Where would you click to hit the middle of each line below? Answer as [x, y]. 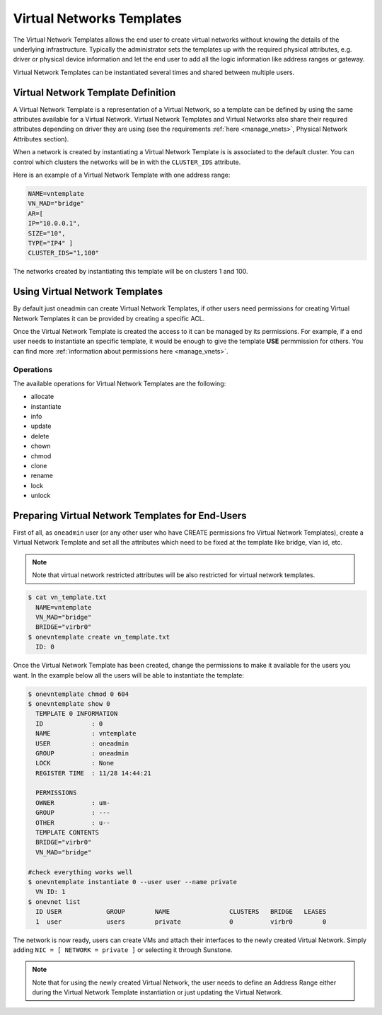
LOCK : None [75, 763]
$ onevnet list [54, 901]
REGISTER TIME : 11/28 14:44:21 [93, 773]
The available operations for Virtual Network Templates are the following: [120, 383]
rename [42, 476]
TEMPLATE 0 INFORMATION [77, 714]
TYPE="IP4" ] [51, 243]
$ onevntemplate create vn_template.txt [99, 637]
